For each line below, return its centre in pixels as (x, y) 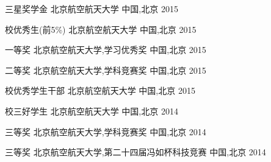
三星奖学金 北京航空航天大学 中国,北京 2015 (92, 9)
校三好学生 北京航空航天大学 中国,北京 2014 (92, 111)
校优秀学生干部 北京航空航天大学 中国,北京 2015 (100, 90)
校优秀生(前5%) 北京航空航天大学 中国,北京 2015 (101, 29)
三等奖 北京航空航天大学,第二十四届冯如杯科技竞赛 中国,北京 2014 (135, 152)
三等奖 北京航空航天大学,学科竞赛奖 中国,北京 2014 (106, 131)
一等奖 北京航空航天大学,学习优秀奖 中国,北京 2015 (106, 50)
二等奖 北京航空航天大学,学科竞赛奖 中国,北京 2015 (106, 70)
